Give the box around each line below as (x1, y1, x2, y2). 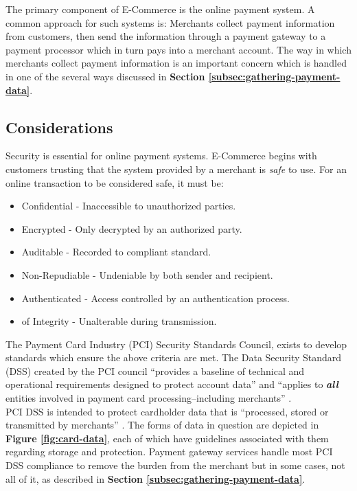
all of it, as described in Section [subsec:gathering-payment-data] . (5, 471, 306, 486)
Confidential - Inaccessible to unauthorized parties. (21, 198, 236, 213)
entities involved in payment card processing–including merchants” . (5, 391, 292, 405)
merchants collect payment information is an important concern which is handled (5, 56, 347, 70)
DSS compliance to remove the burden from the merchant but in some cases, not (5, 458, 345, 472)
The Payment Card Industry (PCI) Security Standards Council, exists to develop (5, 336, 347, 351)
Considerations (5, 116, 113, 137)
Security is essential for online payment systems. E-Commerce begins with (5, 148, 317, 163)
